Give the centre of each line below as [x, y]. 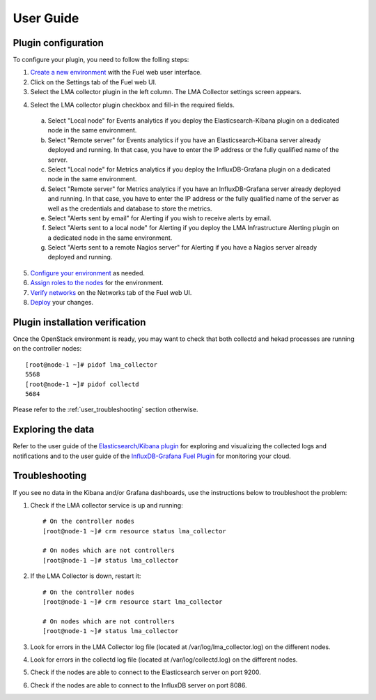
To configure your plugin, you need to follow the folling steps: [101, 60]
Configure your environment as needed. [88, 273]
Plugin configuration [58, 43]
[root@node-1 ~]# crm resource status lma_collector [134, 531]
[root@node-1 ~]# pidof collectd [82, 384]
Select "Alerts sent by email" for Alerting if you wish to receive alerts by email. [159, 218]
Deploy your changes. [62, 303]
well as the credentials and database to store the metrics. [130, 208]
